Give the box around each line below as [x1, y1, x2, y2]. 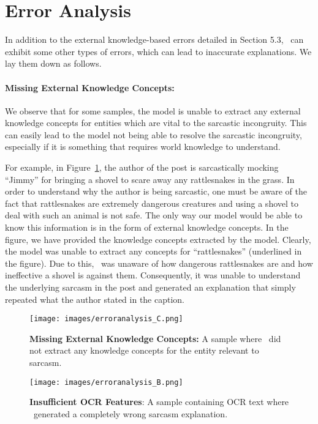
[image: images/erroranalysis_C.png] [29, 314, 183, 324]
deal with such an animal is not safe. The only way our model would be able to [5, 209, 303, 221]
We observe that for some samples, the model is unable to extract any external [5, 104, 301, 117]
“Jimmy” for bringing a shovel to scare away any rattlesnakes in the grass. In [5, 173, 295, 185]
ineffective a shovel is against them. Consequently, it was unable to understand [5, 269, 301, 281]
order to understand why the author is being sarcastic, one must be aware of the [5, 185, 307, 198]
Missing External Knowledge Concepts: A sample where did [29, 332, 281, 344]
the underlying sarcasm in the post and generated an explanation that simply [5, 281, 296, 294]
